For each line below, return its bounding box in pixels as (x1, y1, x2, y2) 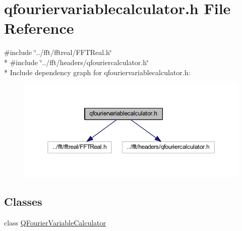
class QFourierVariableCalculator (4, 217, 106, 227)
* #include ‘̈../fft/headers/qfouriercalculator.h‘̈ (4, 56, 149, 67)
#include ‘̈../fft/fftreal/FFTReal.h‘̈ (4, 47, 112, 57)
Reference (4, 18, 74, 38)
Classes (4, 193, 42, 209)
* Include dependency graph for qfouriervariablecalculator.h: (4, 67, 191, 77)
